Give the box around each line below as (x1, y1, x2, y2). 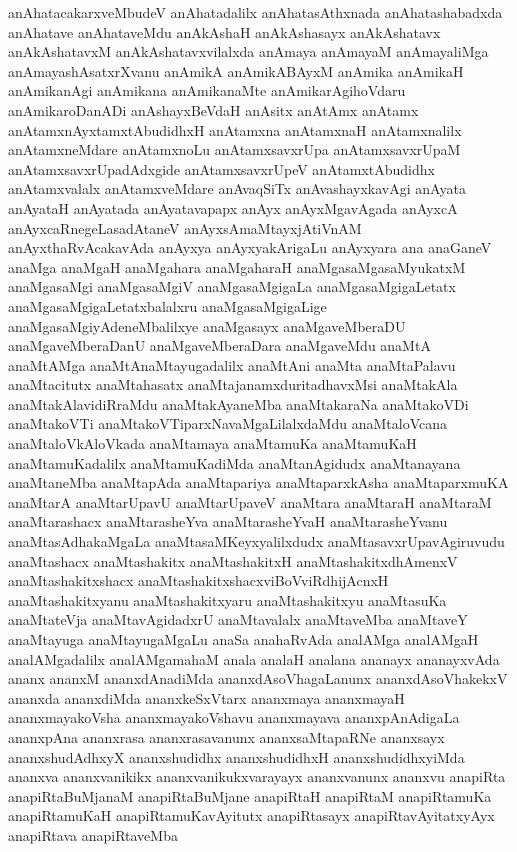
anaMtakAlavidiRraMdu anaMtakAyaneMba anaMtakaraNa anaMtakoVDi (8, 393, 469, 414)
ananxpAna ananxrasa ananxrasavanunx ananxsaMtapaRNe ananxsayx (8, 726, 445, 747)
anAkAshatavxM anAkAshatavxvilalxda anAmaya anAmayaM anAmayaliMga (8, 41, 489, 62)
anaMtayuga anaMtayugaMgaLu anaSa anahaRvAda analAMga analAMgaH (8, 629, 479, 649)
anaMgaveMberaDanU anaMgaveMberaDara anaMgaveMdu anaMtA (8, 335, 431, 356)
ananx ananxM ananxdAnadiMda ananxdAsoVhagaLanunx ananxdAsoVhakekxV (8, 668, 508, 689)
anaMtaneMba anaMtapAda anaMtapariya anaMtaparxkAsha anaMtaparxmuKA (8, 472, 509, 493)
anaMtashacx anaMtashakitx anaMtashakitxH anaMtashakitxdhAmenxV (8, 550, 458, 571)
